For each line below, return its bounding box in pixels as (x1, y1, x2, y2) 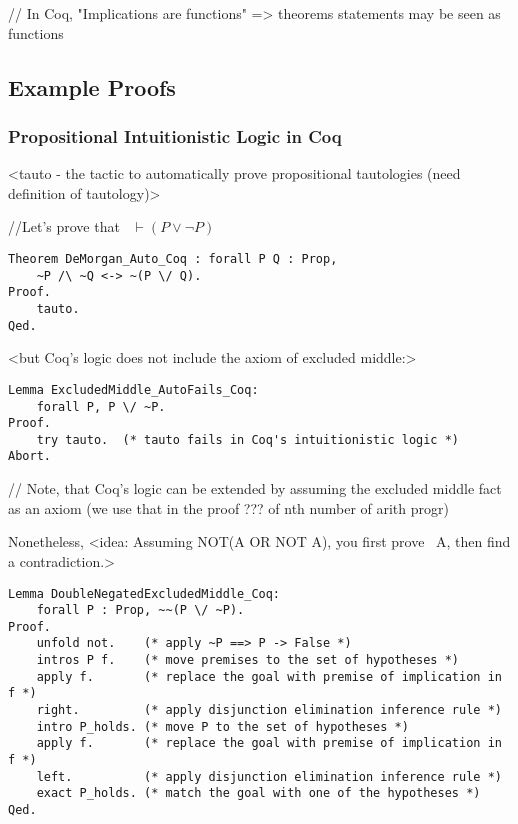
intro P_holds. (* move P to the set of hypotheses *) (36, 719, 409, 734)
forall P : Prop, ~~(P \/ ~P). (36, 603, 245, 618)
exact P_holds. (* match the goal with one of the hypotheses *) (36, 786, 481, 801)
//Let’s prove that (8, 216, 120, 237)
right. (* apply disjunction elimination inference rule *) (36, 703, 502, 718)
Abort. (8, 449, 51, 464)
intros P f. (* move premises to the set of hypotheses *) (36, 653, 460, 668)
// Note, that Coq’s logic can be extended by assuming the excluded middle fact (8, 478, 502, 499)
